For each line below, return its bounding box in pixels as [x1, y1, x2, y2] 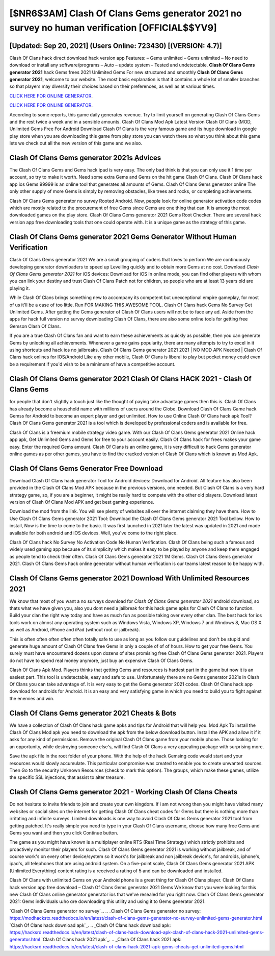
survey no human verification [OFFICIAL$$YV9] [9, 22, 217, 33]
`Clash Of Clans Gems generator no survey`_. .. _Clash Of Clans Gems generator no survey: [9, 908, 201, 914]
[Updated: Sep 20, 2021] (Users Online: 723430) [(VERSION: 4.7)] [9, 41, 223, 50]
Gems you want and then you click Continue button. [9, 829, 119, 836]
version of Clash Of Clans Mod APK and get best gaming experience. [9, 499, 155, 505]
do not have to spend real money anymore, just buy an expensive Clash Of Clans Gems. [9, 657, 194, 664]
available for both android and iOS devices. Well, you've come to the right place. [9, 530, 178, 536]
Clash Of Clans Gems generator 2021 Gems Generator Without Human [9, 232, 237, 241]
